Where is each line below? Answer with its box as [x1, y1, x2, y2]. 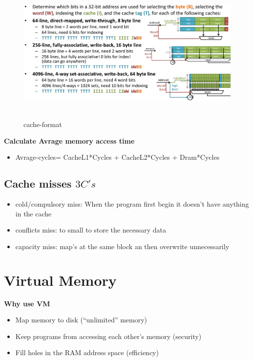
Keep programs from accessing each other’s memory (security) [15, 331, 202, 341]
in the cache [15, 208, 52, 218]
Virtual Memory [4, 270, 117, 290]
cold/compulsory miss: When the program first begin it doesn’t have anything [15, 199, 249, 209]
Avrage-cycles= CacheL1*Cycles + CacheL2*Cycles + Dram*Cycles [15, 152, 220, 162]
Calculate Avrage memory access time [4, 135, 135, 146]
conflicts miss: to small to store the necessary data [15, 225, 166, 235]
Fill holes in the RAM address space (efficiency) [15, 347, 159, 358]
